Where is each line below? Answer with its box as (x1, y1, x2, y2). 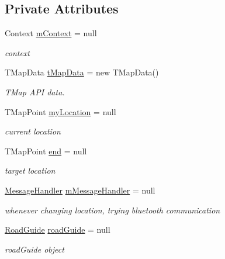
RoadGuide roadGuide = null (5, 223, 110, 236)
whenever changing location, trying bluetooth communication (5, 203, 220, 216)
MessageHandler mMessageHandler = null (5, 184, 155, 196)
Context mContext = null (5, 27, 97, 39)
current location (5, 125, 61, 137)
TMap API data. (5, 85, 65, 98)
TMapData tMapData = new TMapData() (5, 66, 159, 78)
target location (5, 164, 56, 177)
